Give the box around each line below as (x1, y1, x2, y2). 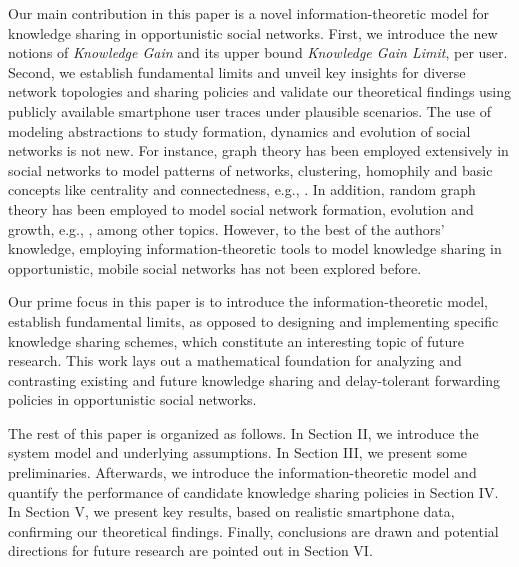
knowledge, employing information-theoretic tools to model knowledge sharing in (8, 238, 502, 259)
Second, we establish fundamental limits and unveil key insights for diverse (8, 61, 466, 82)
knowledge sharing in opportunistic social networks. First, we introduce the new (8, 22, 498, 43)
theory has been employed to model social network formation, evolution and (8, 198, 474, 219)
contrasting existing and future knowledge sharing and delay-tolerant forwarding (8, 369, 501, 390)
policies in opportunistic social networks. (8, 389, 257, 410)
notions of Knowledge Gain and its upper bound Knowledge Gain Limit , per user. (8, 42, 508, 63)
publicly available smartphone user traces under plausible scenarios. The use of (8, 100, 491, 121)
